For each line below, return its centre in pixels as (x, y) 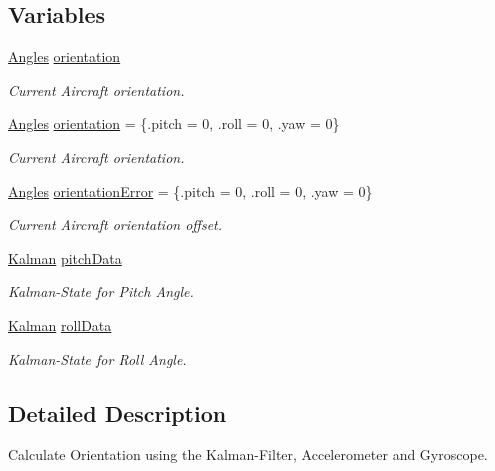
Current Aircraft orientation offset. (115, 224)
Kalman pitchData (65, 257)
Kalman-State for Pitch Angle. (101, 291)
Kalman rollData (60, 324)
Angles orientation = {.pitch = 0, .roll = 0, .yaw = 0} (174, 123)
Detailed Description (117, 412)
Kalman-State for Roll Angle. (97, 358)
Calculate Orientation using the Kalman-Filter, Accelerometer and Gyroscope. (248, 454)
